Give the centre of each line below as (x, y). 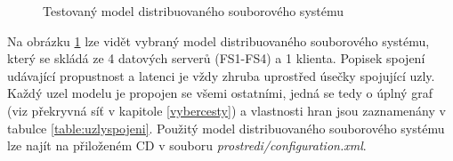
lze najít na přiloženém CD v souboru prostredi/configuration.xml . (187, 145)
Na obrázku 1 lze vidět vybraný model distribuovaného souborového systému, (218, 40)
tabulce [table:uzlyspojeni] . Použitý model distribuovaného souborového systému (226, 128)
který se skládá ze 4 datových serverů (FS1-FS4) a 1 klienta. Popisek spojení (216, 58)
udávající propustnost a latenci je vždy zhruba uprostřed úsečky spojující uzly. (221, 75)
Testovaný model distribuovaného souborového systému (194, 11)
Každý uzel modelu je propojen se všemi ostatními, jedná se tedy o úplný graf (220, 93)
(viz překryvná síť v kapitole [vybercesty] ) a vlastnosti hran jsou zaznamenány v (226, 110)
